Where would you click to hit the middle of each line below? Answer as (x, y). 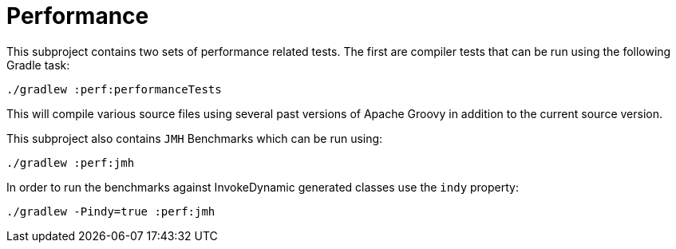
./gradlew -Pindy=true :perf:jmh (111, 211)
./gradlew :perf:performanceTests (114, 89)
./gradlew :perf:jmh (71, 162)
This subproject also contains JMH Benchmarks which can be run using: (195, 138)
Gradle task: (38, 65)
